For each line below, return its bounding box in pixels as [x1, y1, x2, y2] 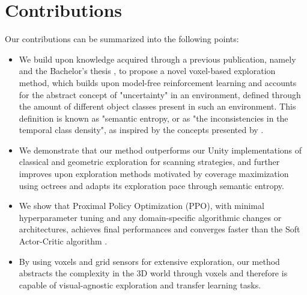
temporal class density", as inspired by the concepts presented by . [19, 123, 264, 136]
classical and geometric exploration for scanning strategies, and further [19, 155, 280, 168]
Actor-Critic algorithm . [19, 235, 108, 247]
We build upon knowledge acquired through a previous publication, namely [19, 52, 296, 65]
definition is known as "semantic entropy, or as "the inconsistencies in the [19, 111, 288, 124]
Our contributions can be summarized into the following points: [5, 33, 239, 45]
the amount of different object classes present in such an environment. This [19, 100, 296, 113]
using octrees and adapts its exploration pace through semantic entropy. [19, 179, 284, 191]
